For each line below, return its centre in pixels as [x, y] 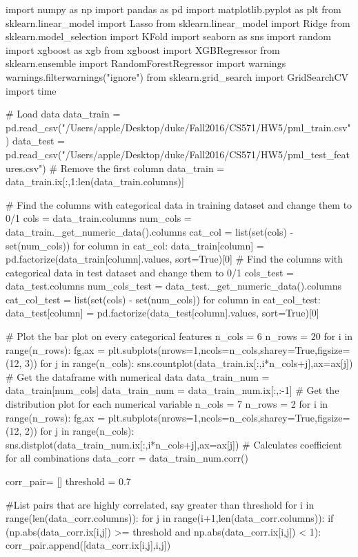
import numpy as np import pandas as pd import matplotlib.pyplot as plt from [173, 9]
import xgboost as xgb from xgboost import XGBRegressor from [143, 49]
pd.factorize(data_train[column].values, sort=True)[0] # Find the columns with [175, 259]
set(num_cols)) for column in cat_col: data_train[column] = [135, 245]
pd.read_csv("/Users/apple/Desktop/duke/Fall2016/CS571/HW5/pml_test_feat [178, 154]
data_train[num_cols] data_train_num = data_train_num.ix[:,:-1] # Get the [172, 390]
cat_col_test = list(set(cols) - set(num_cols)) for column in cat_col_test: [163, 299]
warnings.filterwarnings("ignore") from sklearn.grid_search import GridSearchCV [177, 76]
